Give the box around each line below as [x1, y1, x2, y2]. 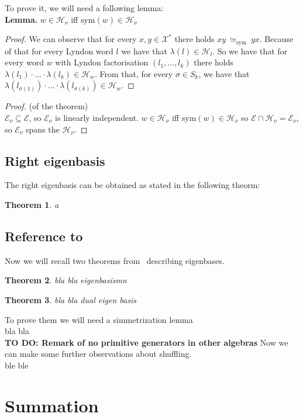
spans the [26, 123, 60, 135]
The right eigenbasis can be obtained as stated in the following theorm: [5, 179, 260, 191]
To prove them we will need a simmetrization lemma [5, 313, 193, 325]
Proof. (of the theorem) [5, 100, 88, 112]
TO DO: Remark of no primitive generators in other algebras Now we [5, 336, 288, 348]
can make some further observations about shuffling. [5, 347, 192, 360]
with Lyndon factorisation [55, 56, 149, 68]
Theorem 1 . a [5, 199, 59, 210]
